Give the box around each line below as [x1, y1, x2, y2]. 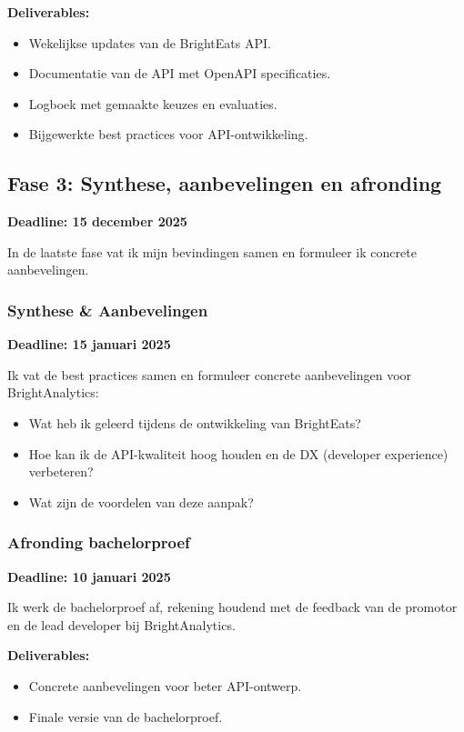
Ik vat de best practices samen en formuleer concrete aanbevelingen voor [7, 365, 412, 384]
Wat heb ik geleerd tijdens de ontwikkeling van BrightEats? [28, 413, 361, 432]
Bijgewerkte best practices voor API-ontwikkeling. [28, 125, 308, 144]
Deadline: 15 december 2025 [7, 212, 187, 231]
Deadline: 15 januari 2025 [7, 335, 171, 354]
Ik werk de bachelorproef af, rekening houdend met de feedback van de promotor [7, 597, 458, 617]
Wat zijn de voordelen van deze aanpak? [28, 492, 254, 511]
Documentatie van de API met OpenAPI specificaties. [28, 64, 331, 83]
